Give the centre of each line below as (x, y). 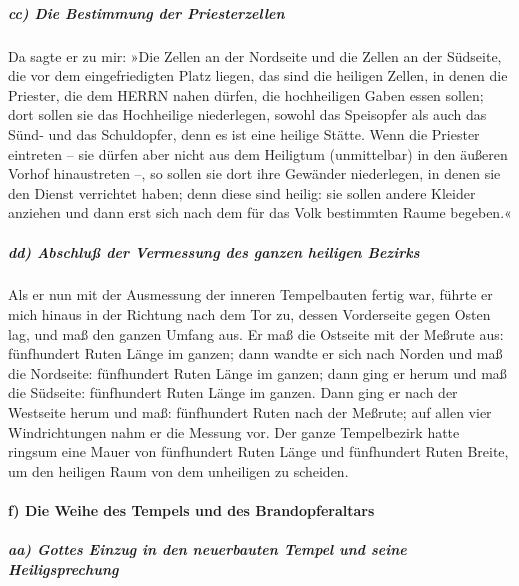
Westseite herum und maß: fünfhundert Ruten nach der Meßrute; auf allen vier (250, 412)
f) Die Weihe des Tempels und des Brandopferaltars (191, 510)
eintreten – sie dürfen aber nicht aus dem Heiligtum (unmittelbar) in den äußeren (258, 153)
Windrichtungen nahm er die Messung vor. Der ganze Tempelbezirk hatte (234, 431)
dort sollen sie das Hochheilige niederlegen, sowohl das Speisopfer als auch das (247, 114)
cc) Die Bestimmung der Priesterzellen (146, 12)
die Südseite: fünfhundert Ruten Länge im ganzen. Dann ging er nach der (233, 392)
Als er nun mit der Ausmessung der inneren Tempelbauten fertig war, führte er (250, 294)
